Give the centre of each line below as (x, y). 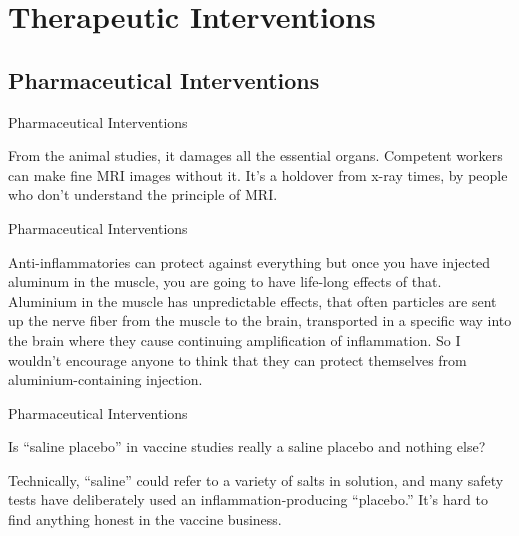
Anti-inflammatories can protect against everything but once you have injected (249, 261)
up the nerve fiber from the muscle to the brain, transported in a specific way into (260, 320)
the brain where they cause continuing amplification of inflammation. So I (234, 339)
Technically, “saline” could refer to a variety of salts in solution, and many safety (256, 479)
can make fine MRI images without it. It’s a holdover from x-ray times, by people (258, 174)
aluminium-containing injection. (105, 379)
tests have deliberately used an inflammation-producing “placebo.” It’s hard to (248, 499)
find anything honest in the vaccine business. (145, 519)
